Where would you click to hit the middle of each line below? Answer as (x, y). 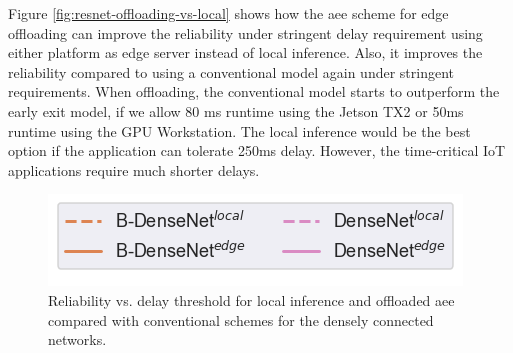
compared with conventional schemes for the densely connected (241, 319)
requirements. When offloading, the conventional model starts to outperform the (254, 91)
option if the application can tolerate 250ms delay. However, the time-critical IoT (257, 150)
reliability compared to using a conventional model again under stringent (231, 71)
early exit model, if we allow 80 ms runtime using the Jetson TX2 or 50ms (236, 110)
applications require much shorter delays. (134, 169)
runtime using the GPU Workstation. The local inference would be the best (239, 130)
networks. (77, 339)
